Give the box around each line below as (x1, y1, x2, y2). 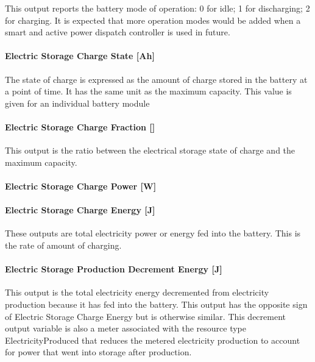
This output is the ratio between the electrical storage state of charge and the (5, 144, 296, 157)
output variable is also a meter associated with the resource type (5, 322, 247, 335)
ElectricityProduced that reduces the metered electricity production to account (5, 333, 300, 346)
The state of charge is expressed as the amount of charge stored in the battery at (5, 73, 308, 85)
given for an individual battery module (5, 96, 150, 109)
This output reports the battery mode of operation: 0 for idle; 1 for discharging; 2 (5, 2, 310, 14)
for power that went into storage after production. (5, 346, 192, 358)
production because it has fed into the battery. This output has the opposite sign (5, 297, 308, 310)
